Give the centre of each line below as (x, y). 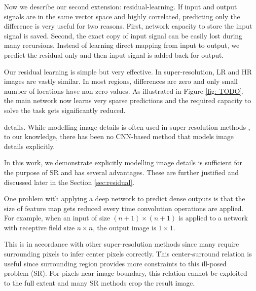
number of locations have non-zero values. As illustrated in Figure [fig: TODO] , (124, 91)
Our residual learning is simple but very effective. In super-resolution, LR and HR (128, 71)
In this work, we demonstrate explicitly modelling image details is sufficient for (123, 163)
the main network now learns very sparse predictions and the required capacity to (128, 100)
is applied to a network (213, 218)
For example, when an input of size (57, 218)
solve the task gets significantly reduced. (65, 110)
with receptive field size (39, 227)
